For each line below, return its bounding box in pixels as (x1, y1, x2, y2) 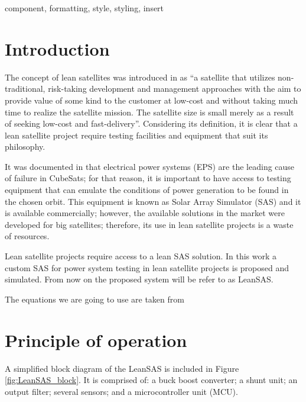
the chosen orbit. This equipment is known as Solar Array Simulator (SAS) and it (5, 195, 301, 207)
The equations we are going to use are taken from (5, 292, 184, 305)
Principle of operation (5, 327, 187, 352)
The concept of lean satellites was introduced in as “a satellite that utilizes (5, 70, 275, 83)
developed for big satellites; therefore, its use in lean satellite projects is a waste (5, 218, 294, 230)
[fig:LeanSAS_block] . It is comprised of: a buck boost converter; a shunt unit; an (5, 374, 298, 386)
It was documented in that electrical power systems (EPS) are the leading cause (5, 160, 295, 172)
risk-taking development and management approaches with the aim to (48, 82, 301, 95)
